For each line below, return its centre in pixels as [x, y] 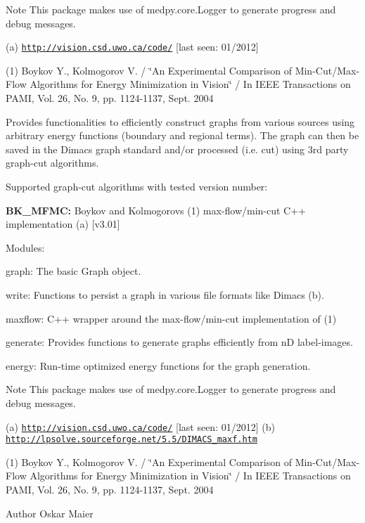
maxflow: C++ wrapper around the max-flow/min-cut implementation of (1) [171, 318]
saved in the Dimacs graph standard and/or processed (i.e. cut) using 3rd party [177, 149]
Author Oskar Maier [50, 513]
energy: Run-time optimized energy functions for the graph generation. [158, 365]
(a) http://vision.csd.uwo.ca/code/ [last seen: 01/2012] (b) [140, 426]
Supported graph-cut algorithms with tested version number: [137, 186]
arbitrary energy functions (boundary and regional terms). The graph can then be [182, 135]
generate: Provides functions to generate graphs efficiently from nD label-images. [179, 342]
